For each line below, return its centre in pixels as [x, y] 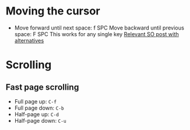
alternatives [29, 40]
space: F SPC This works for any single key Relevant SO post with [97, 34]
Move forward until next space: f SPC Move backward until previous [99, 28]
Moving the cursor [53, 11]
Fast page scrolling [42, 87]
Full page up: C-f [35, 101]
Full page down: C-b [39, 108]
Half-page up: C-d [37, 114]
